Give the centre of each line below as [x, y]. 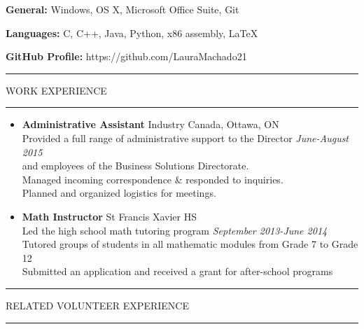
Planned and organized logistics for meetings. [119, 193]
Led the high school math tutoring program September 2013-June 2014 [175, 230]
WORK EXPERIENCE [56, 90]
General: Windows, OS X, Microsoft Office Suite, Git [122, 9]
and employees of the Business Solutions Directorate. [135, 166]
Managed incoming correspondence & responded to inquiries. [153, 179]
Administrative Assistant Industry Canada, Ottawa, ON [150, 124]
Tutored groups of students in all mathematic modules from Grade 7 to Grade [190, 244]
